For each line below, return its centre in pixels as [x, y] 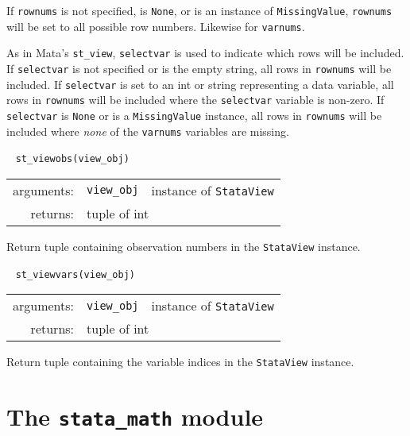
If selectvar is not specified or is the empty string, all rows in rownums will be [199, 68]
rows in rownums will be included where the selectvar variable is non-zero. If [195, 100]
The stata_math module [135, 417]
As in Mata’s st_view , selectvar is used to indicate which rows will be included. [205, 53]
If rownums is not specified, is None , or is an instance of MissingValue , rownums [199, 10]
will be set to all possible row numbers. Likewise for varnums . [156, 26]
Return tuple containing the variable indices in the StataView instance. [180, 362]
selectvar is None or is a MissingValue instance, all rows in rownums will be [194, 115]
